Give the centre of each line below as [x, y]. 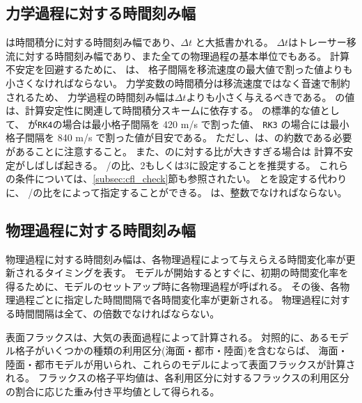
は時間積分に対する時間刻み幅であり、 [93, 42]
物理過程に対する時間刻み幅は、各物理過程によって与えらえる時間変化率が [176, 259]
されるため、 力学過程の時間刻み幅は [90, 96]
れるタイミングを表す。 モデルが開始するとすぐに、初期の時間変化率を [187, 272]
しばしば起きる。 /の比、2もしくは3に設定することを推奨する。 [170, 165]
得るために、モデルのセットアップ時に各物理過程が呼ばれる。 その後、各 [173, 286]
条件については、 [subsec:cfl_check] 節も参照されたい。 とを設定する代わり [181, 179]
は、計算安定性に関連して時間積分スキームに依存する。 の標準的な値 [163, 110]
